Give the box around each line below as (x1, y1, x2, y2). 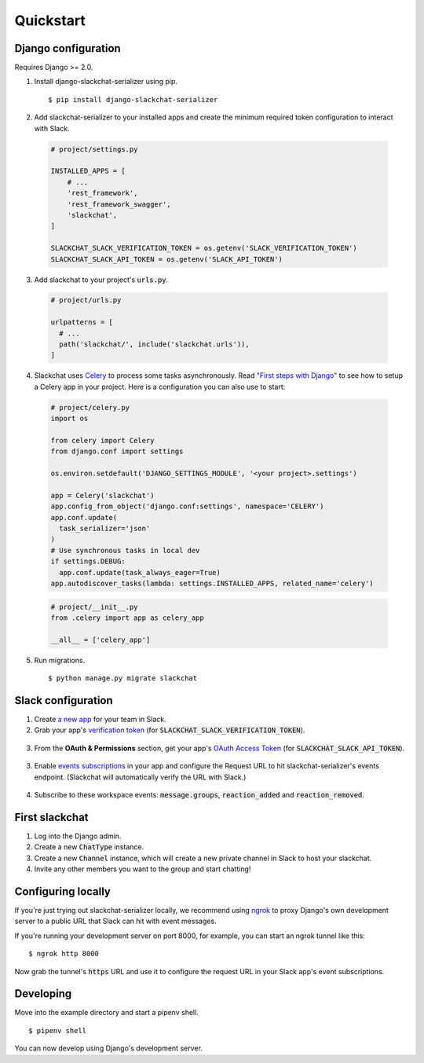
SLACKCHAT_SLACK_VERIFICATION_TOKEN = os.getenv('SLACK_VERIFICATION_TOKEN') (50, 244, 357, 253)
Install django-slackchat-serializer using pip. (34, 77, 178, 86)
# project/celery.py (50, 403, 130, 412)
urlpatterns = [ (50, 318, 114, 327)
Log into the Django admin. (34, 831, 122, 841)
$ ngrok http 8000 (28, 949, 100, 959)
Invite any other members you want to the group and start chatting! (34, 864, 251, 874)
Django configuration (14, 42, 121, 55)
